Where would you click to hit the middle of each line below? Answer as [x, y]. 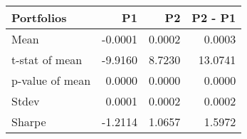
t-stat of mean [47, 60]
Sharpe [29, 122]
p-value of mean [51, 80]
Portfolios [39, 17]
